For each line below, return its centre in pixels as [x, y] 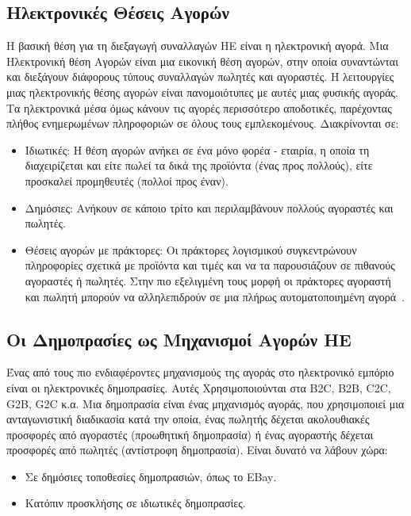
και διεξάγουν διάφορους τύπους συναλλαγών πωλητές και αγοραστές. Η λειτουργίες [200, 76]
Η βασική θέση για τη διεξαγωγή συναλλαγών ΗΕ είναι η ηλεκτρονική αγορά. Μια [198, 46]
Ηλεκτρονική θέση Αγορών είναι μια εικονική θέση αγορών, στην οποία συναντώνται [202, 61]
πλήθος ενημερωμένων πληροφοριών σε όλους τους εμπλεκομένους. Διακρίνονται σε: [203, 123]
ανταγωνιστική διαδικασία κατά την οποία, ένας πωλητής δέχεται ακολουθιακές [188, 419]
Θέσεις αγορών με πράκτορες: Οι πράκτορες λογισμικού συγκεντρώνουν [191, 249]
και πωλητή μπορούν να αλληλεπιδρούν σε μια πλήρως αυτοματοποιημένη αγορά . [215, 296]
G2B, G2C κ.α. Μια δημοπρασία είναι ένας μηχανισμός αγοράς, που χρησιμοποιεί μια [205, 403]
